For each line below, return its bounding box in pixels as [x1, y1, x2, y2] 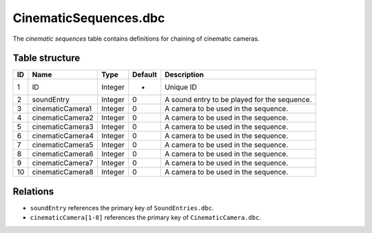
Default [132, 70, 158, 79]
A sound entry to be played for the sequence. [164, 95, 312, 105]
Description [164, 70, 205, 79]
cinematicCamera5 [32, 140, 94, 150]
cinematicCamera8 [32, 168, 94, 177]
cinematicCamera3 [32, 122, 94, 132]
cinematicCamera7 [32, 159, 93, 168]
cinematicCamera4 [32, 131, 94, 141]
